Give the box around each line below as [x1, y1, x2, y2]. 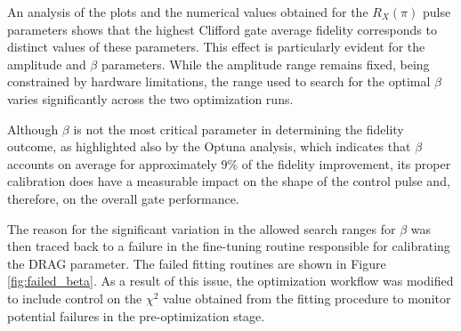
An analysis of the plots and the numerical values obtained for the [7, 3, 368, 20]
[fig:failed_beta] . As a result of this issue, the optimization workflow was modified [7, 271, 454, 290]
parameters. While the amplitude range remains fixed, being [101, 54, 430, 73]
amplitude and [7, 54, 86, 73]
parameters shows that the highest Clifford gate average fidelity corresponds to [7, 20, 437, 38]
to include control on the [7, 288, 142, 307]
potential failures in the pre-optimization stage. [7, 306, 265, 325]
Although [7, 119, 59, 138]
